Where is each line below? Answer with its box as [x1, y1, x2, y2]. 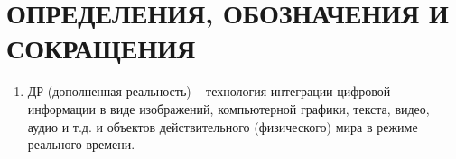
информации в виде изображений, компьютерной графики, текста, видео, [27, 99, 430, 118]
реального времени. [27, 135, 135, 154]
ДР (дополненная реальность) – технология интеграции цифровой [27, 82, 391, 101]
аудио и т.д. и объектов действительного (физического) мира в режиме [27, 117, 418, 136]
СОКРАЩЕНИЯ [6, 30, 196, 66]
